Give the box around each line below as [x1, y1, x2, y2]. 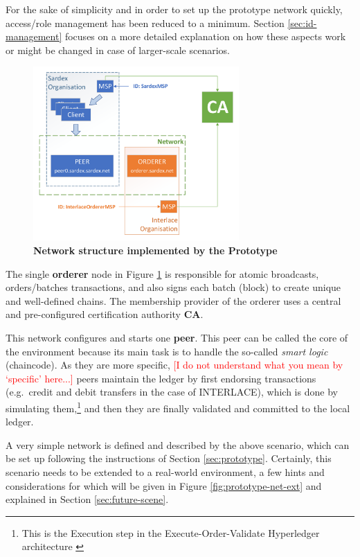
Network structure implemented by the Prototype [33, 242, 278, 257]
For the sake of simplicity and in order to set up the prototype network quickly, [6, 2, 343, 16]
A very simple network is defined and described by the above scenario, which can [6, 437, 350, 452]
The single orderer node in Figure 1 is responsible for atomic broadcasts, [6, 266, 319, 281]
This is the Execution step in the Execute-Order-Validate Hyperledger [21, 525, 320, 540]
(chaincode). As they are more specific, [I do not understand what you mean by [6, 357, 343, 372]
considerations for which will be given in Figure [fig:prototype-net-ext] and [6, 478, 322, 493]
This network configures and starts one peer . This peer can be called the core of [6, 330, 348, 344]
